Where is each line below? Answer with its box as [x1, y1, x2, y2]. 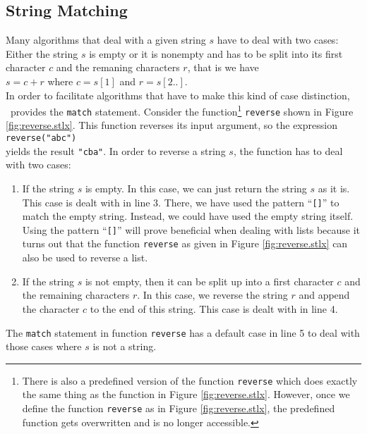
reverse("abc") [6, 133, 77, 144]
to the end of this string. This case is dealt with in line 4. [90, 301, 338, 316]
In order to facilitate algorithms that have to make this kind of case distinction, [6, 87, 350, 102]
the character [22, 301, 80, 316]
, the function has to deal [233, 143, 343, 158]
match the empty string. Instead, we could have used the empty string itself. [22, 209, 354, 223]
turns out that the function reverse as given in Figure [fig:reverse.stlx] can [22, 236, 348, 251]
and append [299, 287, 350, 302]
